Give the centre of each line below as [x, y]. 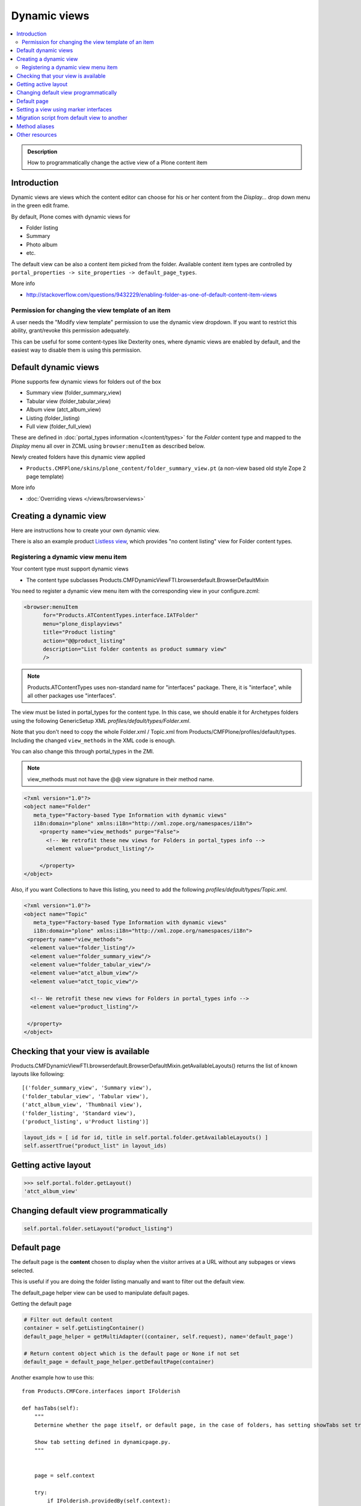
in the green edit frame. [40, 205]
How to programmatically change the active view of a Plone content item [117, 163]
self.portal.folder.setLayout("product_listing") [98, 1228]
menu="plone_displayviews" [83, 624]
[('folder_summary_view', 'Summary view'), [87, 1088]
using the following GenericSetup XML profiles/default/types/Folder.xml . [101, 720]
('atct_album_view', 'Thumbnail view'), [82, 1105]
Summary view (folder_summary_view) [74, 393]
